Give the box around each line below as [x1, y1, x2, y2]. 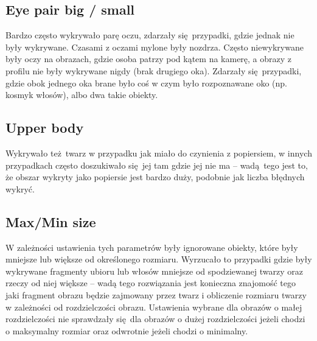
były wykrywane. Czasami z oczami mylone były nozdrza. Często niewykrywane [5, 40, 304, 53]
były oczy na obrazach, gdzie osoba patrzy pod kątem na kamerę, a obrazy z [5, 52, 292, 65]
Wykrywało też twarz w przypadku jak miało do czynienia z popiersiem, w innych [5, 146, 312, 159]
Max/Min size [5, 212, 96, 231]
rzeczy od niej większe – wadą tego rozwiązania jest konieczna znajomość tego [5, 276, 296, 289]
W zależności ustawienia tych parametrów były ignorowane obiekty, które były [5, 241, 298, 253]
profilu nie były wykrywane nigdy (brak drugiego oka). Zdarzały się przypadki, [5, 64, 302, 77]
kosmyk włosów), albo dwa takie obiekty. [5, 88, 158, 101]
